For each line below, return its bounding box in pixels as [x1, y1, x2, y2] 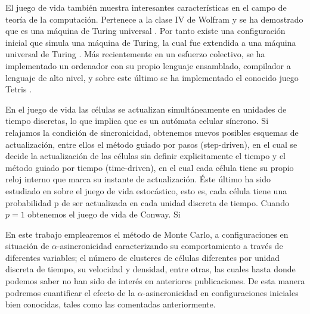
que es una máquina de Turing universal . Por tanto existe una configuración [5, 24, 286, 37]
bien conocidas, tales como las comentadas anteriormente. [5, 298, 216, 310]
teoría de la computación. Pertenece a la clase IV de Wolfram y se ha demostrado [5, 13, 303, 25]
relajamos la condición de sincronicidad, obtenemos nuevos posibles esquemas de [5, 126, 299, 138]
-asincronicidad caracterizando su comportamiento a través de [57, 240, 283, 252]
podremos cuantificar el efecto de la [5, 286, 135, 299]
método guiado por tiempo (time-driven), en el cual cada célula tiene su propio [5, 161, 294, 173]
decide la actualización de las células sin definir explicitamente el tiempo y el [5, 150, 286, 162]
